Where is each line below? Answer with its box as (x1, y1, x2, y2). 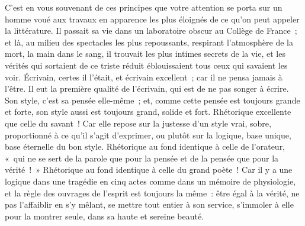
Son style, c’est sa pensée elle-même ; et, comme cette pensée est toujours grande (5, 93, 300, 106)
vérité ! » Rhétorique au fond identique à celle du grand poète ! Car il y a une (5, 163, 293, 176)
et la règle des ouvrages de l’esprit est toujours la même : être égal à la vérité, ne (5, 186, 300, 199)
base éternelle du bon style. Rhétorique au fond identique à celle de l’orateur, (5, 140, 285, 153)
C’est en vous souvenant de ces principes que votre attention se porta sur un (5, 1, 282, 13)
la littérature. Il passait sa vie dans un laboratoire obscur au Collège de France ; (5, 24, 297, 37)
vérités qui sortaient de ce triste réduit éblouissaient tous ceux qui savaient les (5, 59, 288, 71)
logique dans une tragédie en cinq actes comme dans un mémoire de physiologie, (5, 175, 296, 187)
